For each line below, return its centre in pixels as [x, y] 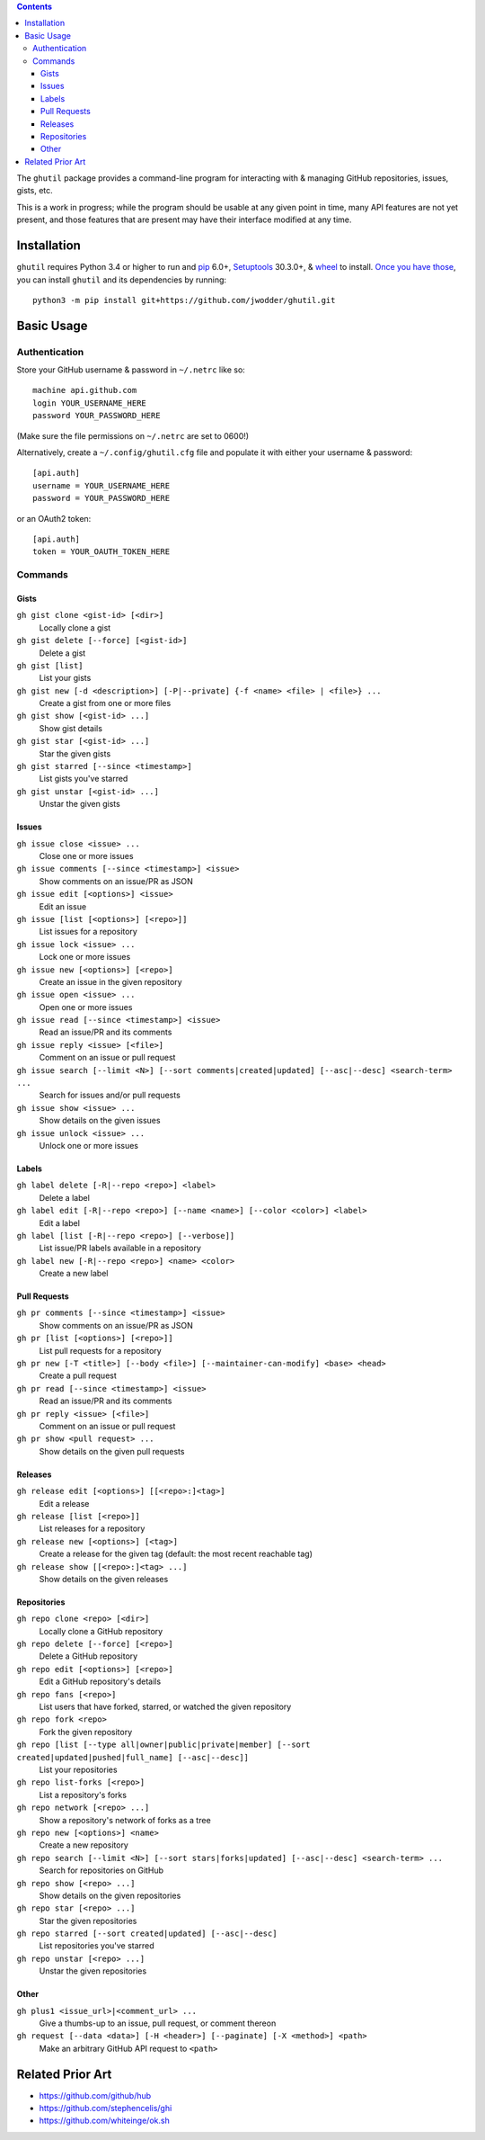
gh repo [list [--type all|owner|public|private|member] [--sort [163, 1745]
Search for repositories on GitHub [101, 1870]
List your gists [65, 678]
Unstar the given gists [79, 804]
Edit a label [60, 1222]
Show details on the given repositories [110, 1895]
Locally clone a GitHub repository [101, 1631]
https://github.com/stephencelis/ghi [106, 2109]
